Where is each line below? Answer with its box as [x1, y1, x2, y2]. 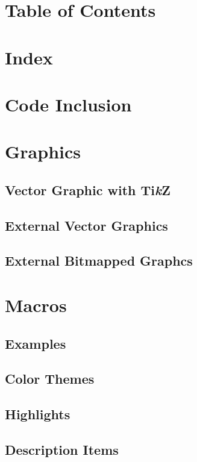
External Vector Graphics [5, 216, 168, 234]
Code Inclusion [5, 92, 132, 116]
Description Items [5, 440, 119, 458]
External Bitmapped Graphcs [5, 251, 193, 270]
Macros [5, 293, 67, 317]
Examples [5, 334, 66, 352]
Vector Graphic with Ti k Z [5, 180, 170, 199]
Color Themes [5, 369, 95, 388]
